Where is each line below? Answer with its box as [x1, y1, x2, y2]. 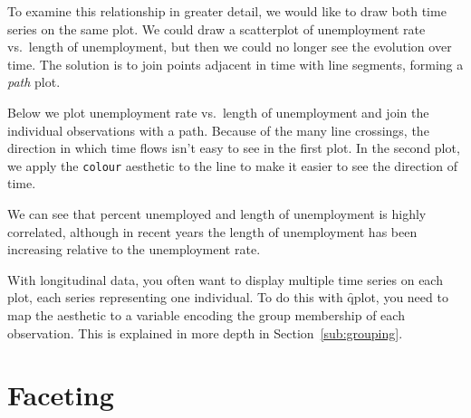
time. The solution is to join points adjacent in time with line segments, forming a [7, 54, 464, 73]
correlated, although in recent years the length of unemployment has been [7, 222, 418, 241]
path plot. [7, 72, 61, 91]
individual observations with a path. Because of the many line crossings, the [7, 120, 429, 139]
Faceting [7, 376, 114, 413]
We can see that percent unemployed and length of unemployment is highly [7, 204, 427, 223]
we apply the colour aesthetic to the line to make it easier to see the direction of [7, 156, 458, 175]
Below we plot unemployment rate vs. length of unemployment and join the [7, 102, 429, 121]
